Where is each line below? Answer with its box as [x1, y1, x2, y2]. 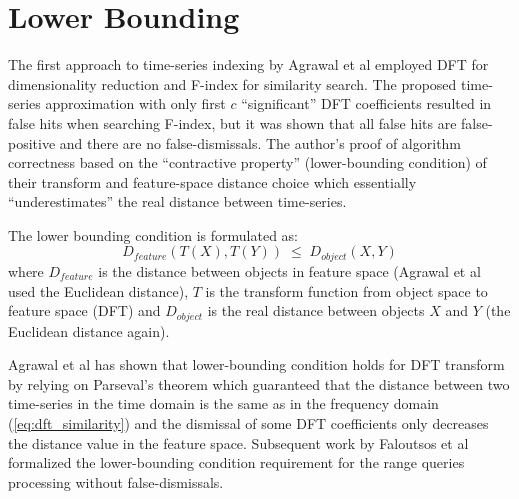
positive [8, 132, 56, 153]
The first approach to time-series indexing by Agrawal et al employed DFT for [8, 54, 489, 75]
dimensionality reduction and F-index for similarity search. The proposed [8, 73, 457, 94]
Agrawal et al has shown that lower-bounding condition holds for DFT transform [8, 354, 505, 375]
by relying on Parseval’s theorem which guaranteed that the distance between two [8, 373, 510, 394]
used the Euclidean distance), [8, 280, 189, 301]
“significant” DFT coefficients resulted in [241, 93, 492, 114]
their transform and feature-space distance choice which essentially [8, 171, 417, 192]
